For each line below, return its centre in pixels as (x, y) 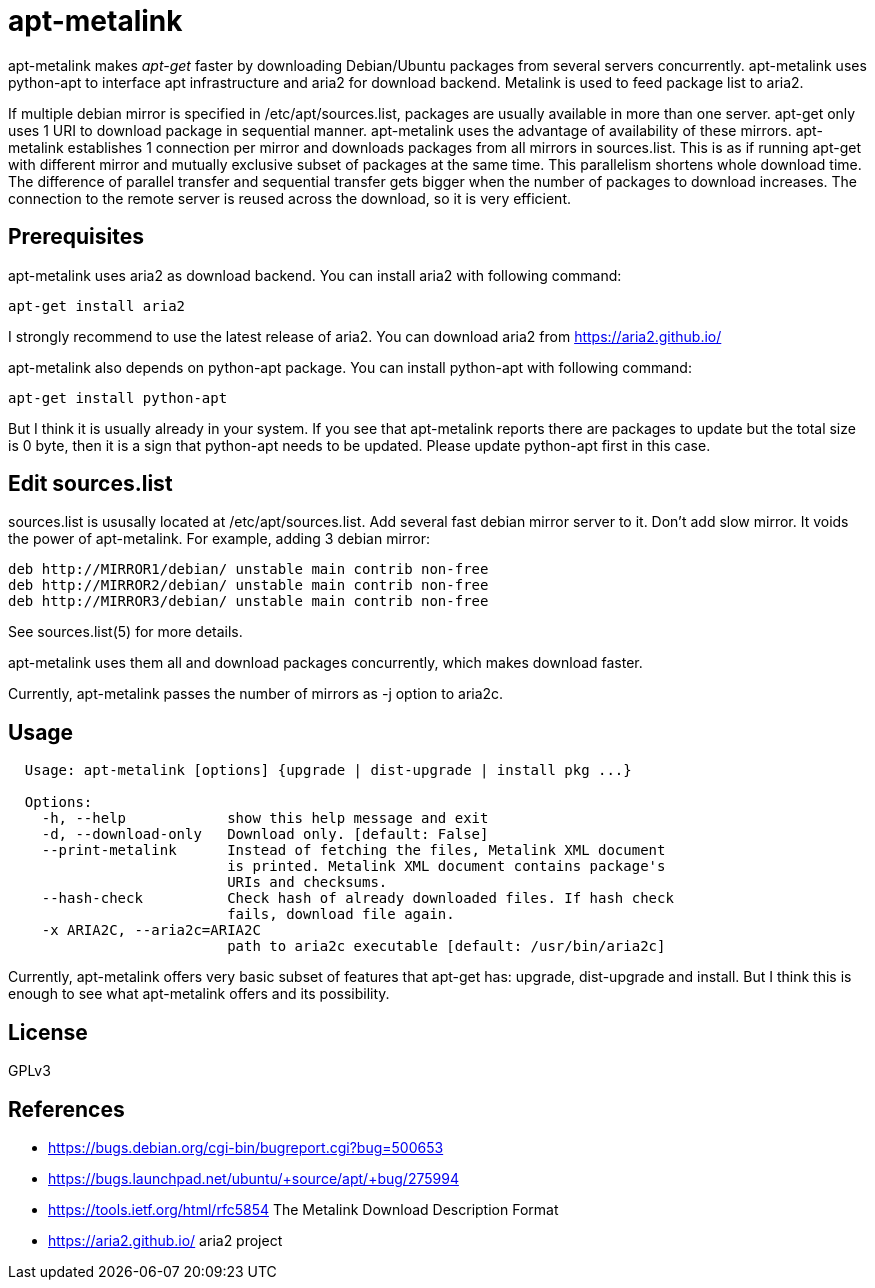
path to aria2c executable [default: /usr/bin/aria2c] (446, 946)
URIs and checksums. (307, 882)
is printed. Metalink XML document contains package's (446, 866)
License (48, 1032)
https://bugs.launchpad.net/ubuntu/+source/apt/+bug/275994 (253, 1178)
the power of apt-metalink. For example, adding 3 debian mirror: (219, 539)
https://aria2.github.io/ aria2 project (165, 1240)
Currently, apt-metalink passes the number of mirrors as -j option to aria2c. (256, 694)
